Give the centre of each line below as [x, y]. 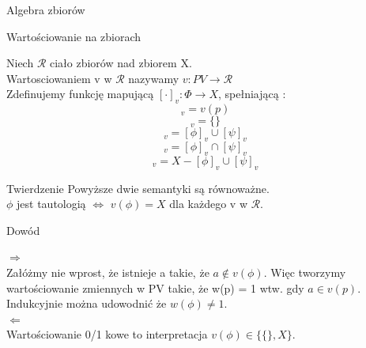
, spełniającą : [252, 94]
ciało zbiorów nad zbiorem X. [121, 63]
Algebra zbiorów [46, 9]
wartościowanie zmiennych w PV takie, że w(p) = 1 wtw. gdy [155, 287]
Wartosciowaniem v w [59, 78]
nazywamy [154, 78]
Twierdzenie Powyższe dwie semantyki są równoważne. [138, 188]
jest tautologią [51, 204]
